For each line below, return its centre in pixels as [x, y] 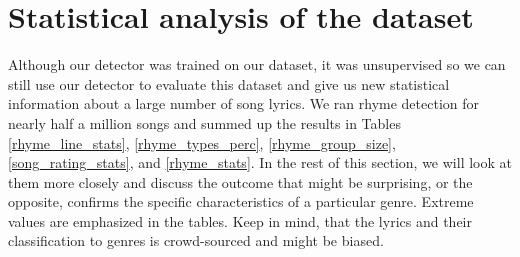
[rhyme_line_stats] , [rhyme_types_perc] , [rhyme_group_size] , [202, 142]
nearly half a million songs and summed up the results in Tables [204, 122]
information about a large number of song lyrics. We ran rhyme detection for [244, 103]
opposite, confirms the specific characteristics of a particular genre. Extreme [241, 201]
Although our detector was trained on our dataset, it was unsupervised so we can [257, 64]
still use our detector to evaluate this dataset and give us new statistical [229, 83]
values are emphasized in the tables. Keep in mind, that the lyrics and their [240, 220]
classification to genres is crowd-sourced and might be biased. [196, 240]
